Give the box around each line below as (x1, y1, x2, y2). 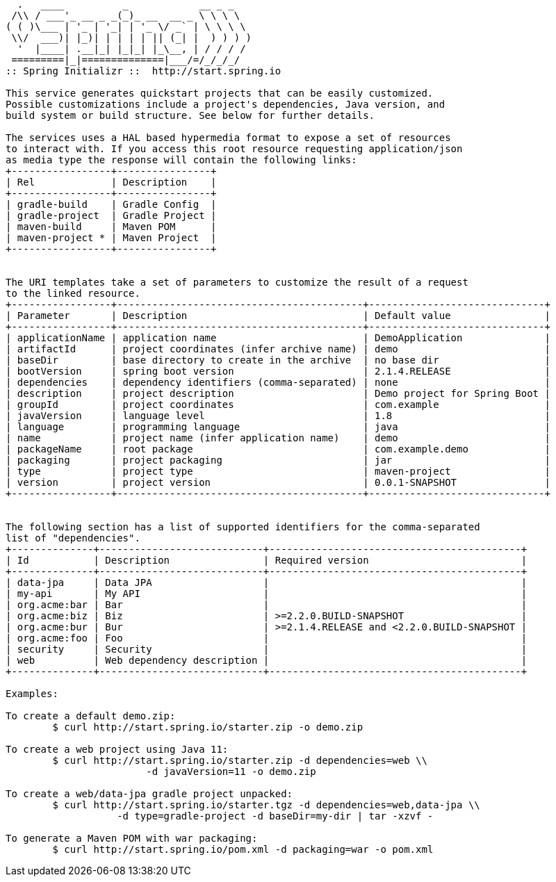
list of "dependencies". (6, 532, 140, 544)
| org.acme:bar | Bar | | (6, 599, 528, 610)
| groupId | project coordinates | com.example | (6, 399, 550, 410)
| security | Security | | (6, 644, 528, 655)
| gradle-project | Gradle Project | (6, 210, 217, 221)
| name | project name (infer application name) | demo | (6, 432, 550, 443)
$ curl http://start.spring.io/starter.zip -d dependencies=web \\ (52, 755, 427, 766)
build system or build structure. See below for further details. (6, 110, 375, 121)
